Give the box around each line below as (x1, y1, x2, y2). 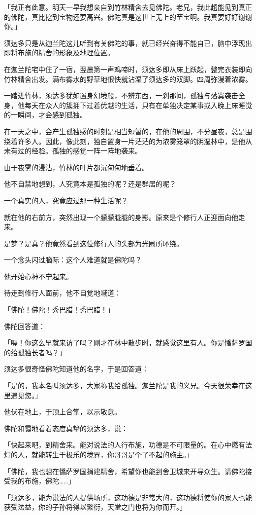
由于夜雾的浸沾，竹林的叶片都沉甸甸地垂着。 (4, 162, 149, 172)
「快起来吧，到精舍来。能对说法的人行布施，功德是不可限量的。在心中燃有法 (4, 440, 252, 450)
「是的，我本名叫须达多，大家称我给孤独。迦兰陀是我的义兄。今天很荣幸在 (4, 380, 245, 391)
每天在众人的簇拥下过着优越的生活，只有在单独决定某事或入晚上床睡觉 (24, 100, 252, 110)
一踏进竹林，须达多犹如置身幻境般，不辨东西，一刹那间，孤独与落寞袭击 (4, 90, 238, 101)
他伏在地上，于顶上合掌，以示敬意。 (4, 406, 121, 417)
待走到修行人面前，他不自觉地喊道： (4, 288, 121, 298)
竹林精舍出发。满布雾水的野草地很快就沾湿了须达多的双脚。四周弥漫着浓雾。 (4, 74, 252, 84)
